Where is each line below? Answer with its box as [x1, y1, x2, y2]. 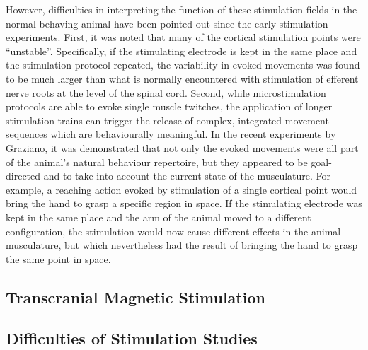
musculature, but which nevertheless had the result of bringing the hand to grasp [6, 238, 358, 252]
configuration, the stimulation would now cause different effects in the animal [6, 223, 341, 238]
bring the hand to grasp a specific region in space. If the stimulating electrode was [6, 196, 362, 211]
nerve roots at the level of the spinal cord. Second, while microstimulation [6, 85, 326, 100]
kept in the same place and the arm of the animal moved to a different [6, 209, 311, 224]
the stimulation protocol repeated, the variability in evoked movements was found [6, 57, 360, 72]
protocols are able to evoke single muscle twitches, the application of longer [6, 99, 333, 114]
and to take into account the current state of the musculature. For [43, 168, 331, 183]
